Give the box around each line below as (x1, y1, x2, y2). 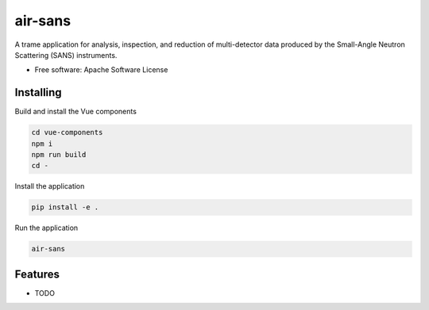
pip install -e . (31, 203, 99, 212)
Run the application (14, 223, 79, 233)
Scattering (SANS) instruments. (14, 50, 118, 59)
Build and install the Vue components (14, 107, 137, 117)
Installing (14, 86, 63, 99)
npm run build (31, 151, 87, 159)
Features (14, 267, 60, 281)
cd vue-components (31, 128, 103, 137)
